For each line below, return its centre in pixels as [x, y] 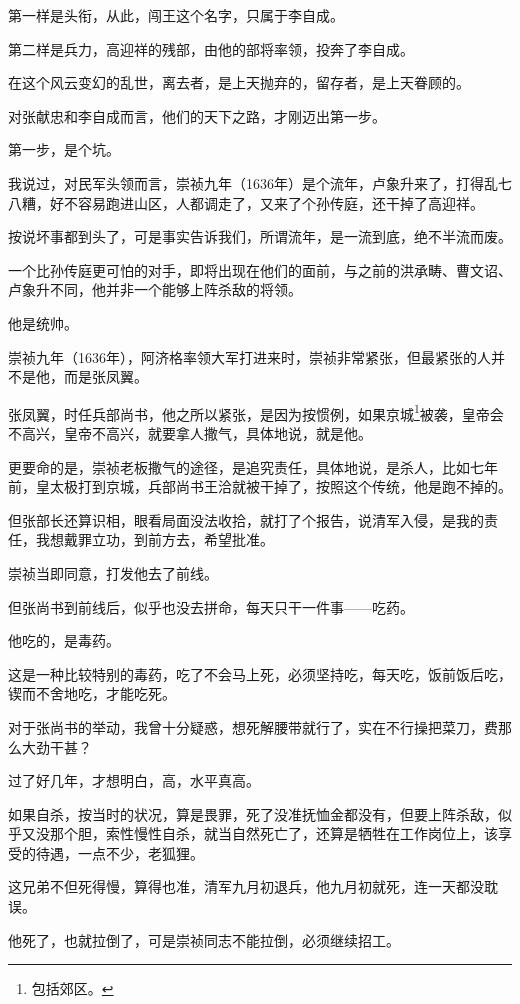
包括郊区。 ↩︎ [72, 988]
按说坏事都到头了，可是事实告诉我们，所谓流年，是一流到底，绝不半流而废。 [260, 236]
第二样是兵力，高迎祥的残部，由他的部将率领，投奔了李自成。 [211, 48]
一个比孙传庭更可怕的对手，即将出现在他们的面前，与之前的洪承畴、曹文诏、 [260, 269]
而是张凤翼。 [105, 376]
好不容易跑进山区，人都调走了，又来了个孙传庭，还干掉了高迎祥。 [266, 202]
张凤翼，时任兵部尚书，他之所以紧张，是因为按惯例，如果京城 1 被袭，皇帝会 [256, 412]
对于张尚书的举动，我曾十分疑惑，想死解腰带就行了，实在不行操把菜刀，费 [253, 726]
